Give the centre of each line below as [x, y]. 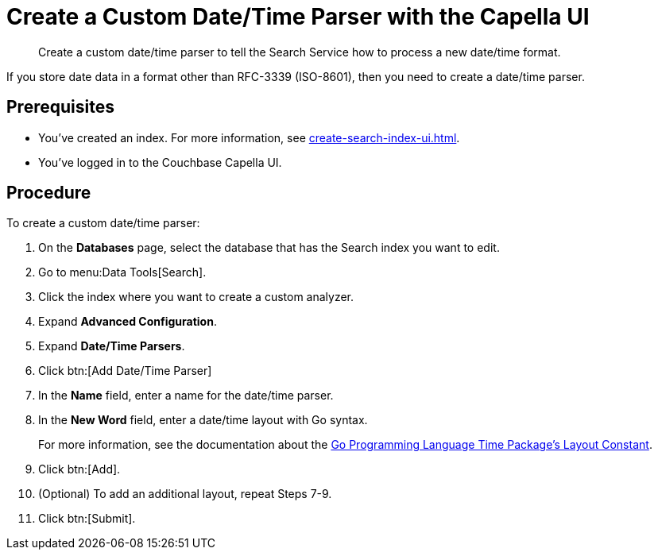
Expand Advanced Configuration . [128, 322]
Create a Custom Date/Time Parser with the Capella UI [298, 17]
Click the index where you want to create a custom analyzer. [196, 297]
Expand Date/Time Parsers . [112, 346]
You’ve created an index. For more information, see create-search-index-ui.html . [249, 137]
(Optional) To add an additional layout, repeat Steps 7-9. [185, 494]
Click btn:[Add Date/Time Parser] [125, 371]
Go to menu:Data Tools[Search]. [122, 272]
